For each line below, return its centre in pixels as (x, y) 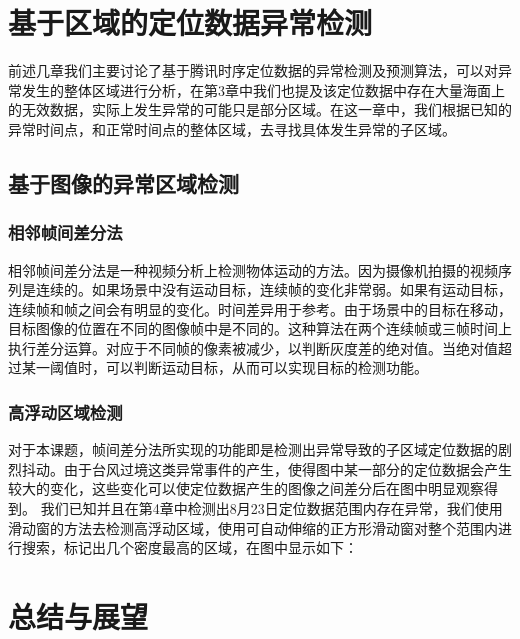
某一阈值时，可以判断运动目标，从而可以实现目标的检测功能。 (224, 367)
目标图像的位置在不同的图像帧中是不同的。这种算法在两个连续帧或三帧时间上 (260, 328)
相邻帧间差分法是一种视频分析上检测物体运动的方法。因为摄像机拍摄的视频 (253, 269)
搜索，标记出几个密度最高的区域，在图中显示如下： (189, 547)
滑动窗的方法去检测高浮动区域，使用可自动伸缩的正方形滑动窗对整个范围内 (253, 527)
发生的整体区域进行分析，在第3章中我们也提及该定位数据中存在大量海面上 (263, 89)
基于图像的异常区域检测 (123, 182)
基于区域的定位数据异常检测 (190, 22)
